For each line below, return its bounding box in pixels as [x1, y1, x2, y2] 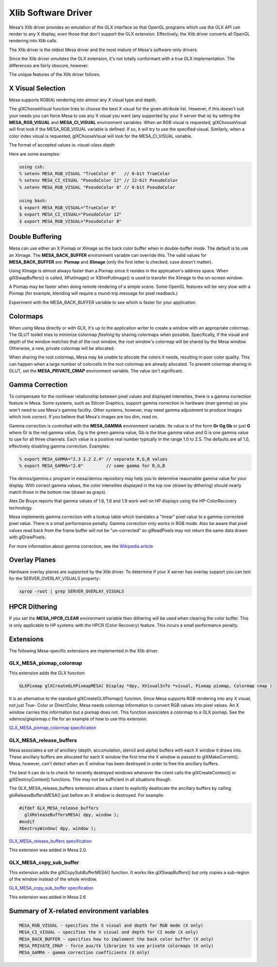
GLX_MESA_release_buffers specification [9, 838, 92, 844]
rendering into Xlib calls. [9, 38, 58, 44]
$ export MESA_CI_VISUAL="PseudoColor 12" [19, 212, 122, 217]
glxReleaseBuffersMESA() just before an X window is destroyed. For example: [9, 792, 164, 798]
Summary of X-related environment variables [9, 907, 149, 915]
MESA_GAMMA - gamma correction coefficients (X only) [19, 950, 150, 955]
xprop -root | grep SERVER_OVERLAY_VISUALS [19, 589, 125, 594]
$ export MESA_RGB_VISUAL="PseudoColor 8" [19, 218, 122, 224]
